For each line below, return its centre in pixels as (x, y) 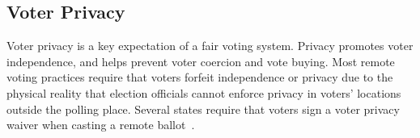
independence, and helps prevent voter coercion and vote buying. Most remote (201, 61)
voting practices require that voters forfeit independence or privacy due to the (200, 77)
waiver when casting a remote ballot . (101, 125)
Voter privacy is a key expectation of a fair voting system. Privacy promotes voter (210, 46)
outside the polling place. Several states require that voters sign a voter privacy (203, 109)
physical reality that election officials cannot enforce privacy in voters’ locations (204, 92)
